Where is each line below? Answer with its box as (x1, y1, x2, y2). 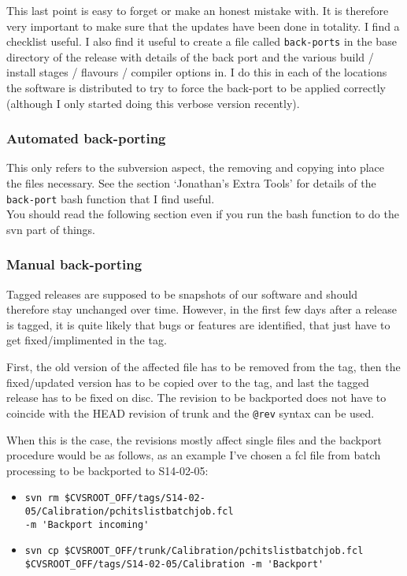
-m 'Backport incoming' (24, 518, 150, 530)
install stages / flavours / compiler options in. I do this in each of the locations (6, 64, 387, 80)
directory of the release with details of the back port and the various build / (6, 48, 374, 65)
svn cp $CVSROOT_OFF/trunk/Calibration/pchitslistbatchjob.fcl (24, 545, 364, 557)
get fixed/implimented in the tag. (6, 332, 167, 348)
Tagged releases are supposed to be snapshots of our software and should (6, 285, 358, 302)
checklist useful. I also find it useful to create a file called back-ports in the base (6, 33, 397, 50)
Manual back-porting (6, 255, 142, 274)
